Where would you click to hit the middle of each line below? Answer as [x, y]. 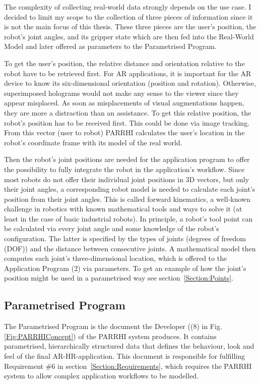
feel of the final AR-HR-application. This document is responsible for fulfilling [124, 356]
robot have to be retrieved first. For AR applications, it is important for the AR [128, 73]
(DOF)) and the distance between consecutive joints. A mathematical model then [130, 248]
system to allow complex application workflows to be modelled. [102, 376]
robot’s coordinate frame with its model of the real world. [93, 142]
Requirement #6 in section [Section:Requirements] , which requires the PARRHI [128, 366]
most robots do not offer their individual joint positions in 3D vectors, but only [127, 179]
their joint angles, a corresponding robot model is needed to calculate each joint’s [130, 189]
